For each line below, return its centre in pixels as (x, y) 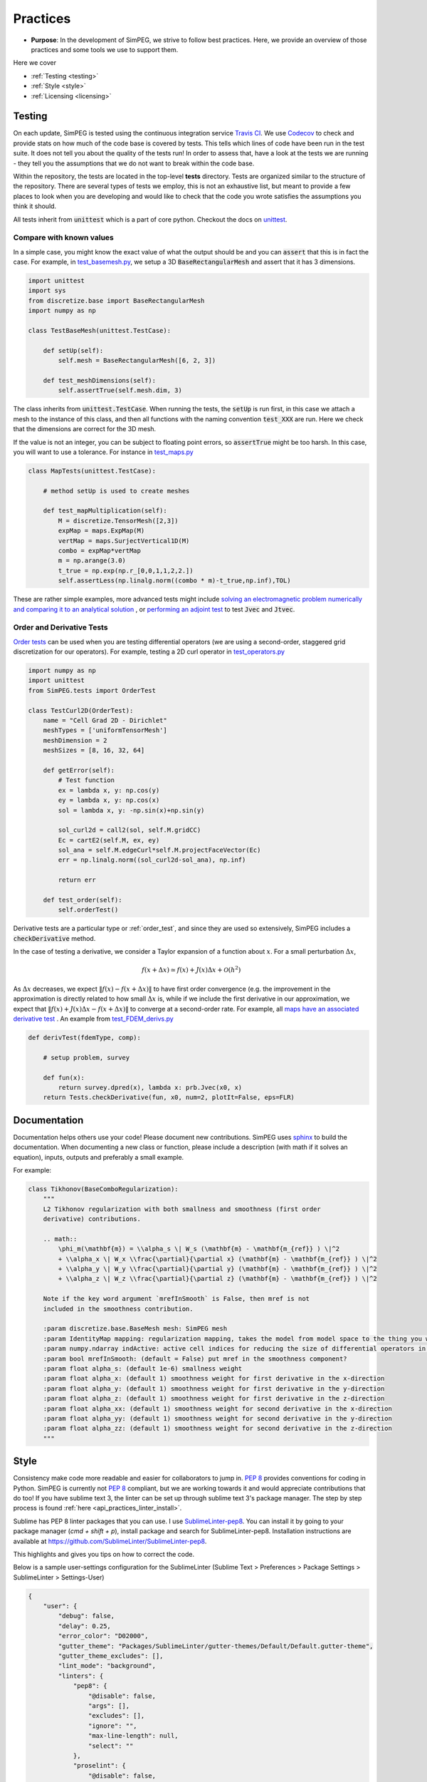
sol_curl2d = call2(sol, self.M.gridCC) (130, 830)
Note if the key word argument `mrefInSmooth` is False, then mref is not (176, 1299)
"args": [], (109, 1706)
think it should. (35, 206)
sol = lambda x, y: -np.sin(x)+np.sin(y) (131, 810)
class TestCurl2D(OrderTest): (81, 710)
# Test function (86, 780)
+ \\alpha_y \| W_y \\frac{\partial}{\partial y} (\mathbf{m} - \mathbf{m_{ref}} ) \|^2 (217, 1269)
